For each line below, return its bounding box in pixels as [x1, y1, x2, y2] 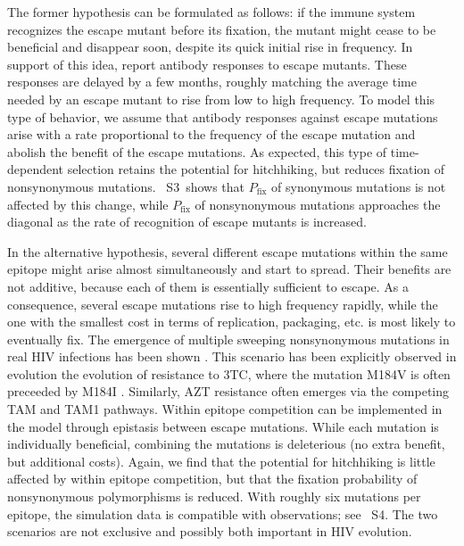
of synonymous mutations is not [271, 177, 446, 195]
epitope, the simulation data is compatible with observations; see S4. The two [7, 504, 438, 523]
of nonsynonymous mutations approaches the [195, 194, 441, 213]
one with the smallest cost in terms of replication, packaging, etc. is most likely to [7, 312, 456, 331]
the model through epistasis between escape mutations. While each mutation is [7, 417, 439, 435]
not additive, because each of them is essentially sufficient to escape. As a [7, 277, 410, 295]
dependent [7, 160, 64, 178]
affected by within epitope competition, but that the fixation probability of [7, 469, 418, 488]
